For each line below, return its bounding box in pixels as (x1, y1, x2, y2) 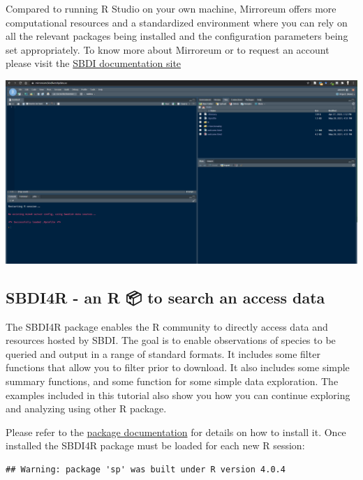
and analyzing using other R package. (6, 401, 167, 416)
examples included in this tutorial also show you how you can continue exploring (6, 387, 350, 402)
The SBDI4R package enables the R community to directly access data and (6, 319, 328, 333)
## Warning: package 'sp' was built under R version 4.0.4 (6, 464, 286, 474)
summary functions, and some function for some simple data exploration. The (6, 373, 339, 388)
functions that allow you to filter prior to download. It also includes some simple (6, 360, 350, 375)
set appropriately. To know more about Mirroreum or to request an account (6, 42, 329, 57)
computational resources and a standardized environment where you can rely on (6, 15, 348, 29)
